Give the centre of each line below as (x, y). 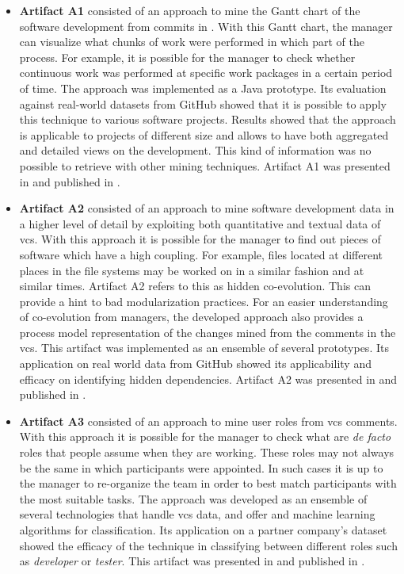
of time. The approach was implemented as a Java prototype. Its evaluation (203, 88)
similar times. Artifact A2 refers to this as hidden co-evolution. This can (195, 286)
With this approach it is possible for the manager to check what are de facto (205, 436)
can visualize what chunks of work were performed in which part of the (192, 42)
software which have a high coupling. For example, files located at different (201, 254)
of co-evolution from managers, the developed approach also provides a (191, 317)
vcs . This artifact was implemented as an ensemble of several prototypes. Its (204, 348)
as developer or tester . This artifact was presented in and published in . (192, 561)
